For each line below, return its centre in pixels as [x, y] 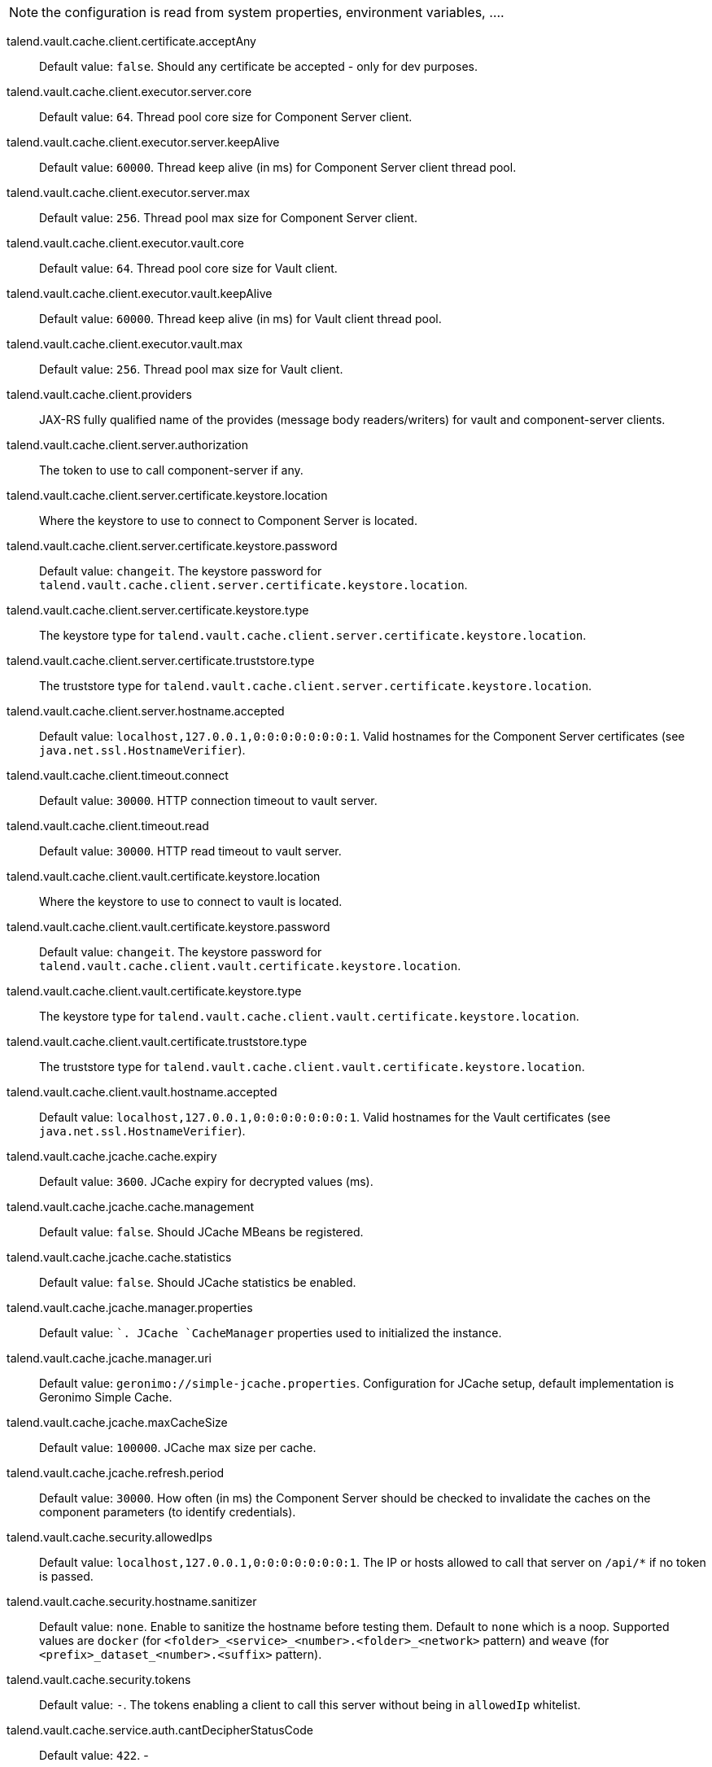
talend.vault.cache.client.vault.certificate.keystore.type [154, 991]
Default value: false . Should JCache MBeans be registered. [201, 1232]
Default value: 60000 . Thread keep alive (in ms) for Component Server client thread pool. [278, 167]
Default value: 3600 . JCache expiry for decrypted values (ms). [206, 1181]
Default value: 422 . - [94, 1755]
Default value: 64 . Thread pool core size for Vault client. [188, 268]
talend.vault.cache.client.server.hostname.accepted [146, 711]
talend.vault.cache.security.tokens [99, 1680]
